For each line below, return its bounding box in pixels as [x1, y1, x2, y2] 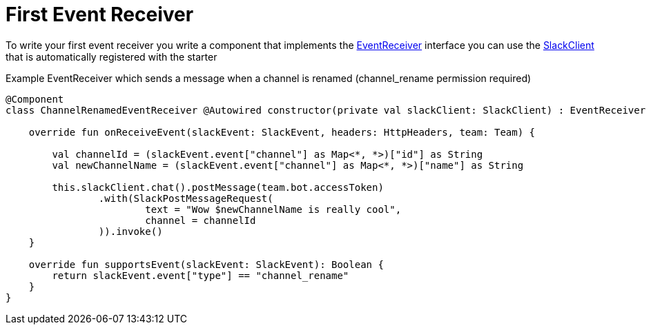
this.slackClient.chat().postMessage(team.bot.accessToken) [52, 181, 384, 193]
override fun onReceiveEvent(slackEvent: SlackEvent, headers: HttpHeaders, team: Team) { [28, 126, 536, 138]
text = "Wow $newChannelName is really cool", [145, 203, 402, 215]
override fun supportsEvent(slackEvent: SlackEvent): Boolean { [28, 258, 384, 270]
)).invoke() [98, 225, 163, 237]
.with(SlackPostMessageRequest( [98, 192, 273, 204]
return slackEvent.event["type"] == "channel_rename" [52, 269, 349, 281]
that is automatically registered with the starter [6, 50, 217, 63]
